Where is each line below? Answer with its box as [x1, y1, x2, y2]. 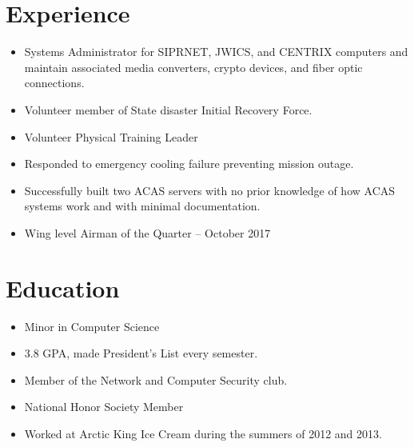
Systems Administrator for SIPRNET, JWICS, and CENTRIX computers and [24, 43, 408, 60]
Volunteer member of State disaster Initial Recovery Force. [24, 101, 312, 118]
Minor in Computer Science [24, 317, 160, 334]
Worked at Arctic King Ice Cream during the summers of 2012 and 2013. [24, 425, 382, 441]
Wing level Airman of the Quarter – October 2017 [24, 224, 271, 241]
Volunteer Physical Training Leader [24, 128, 198, 145]
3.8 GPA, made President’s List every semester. [24, 345, 258, 361]
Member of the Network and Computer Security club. [24, 371, 288, 388]
